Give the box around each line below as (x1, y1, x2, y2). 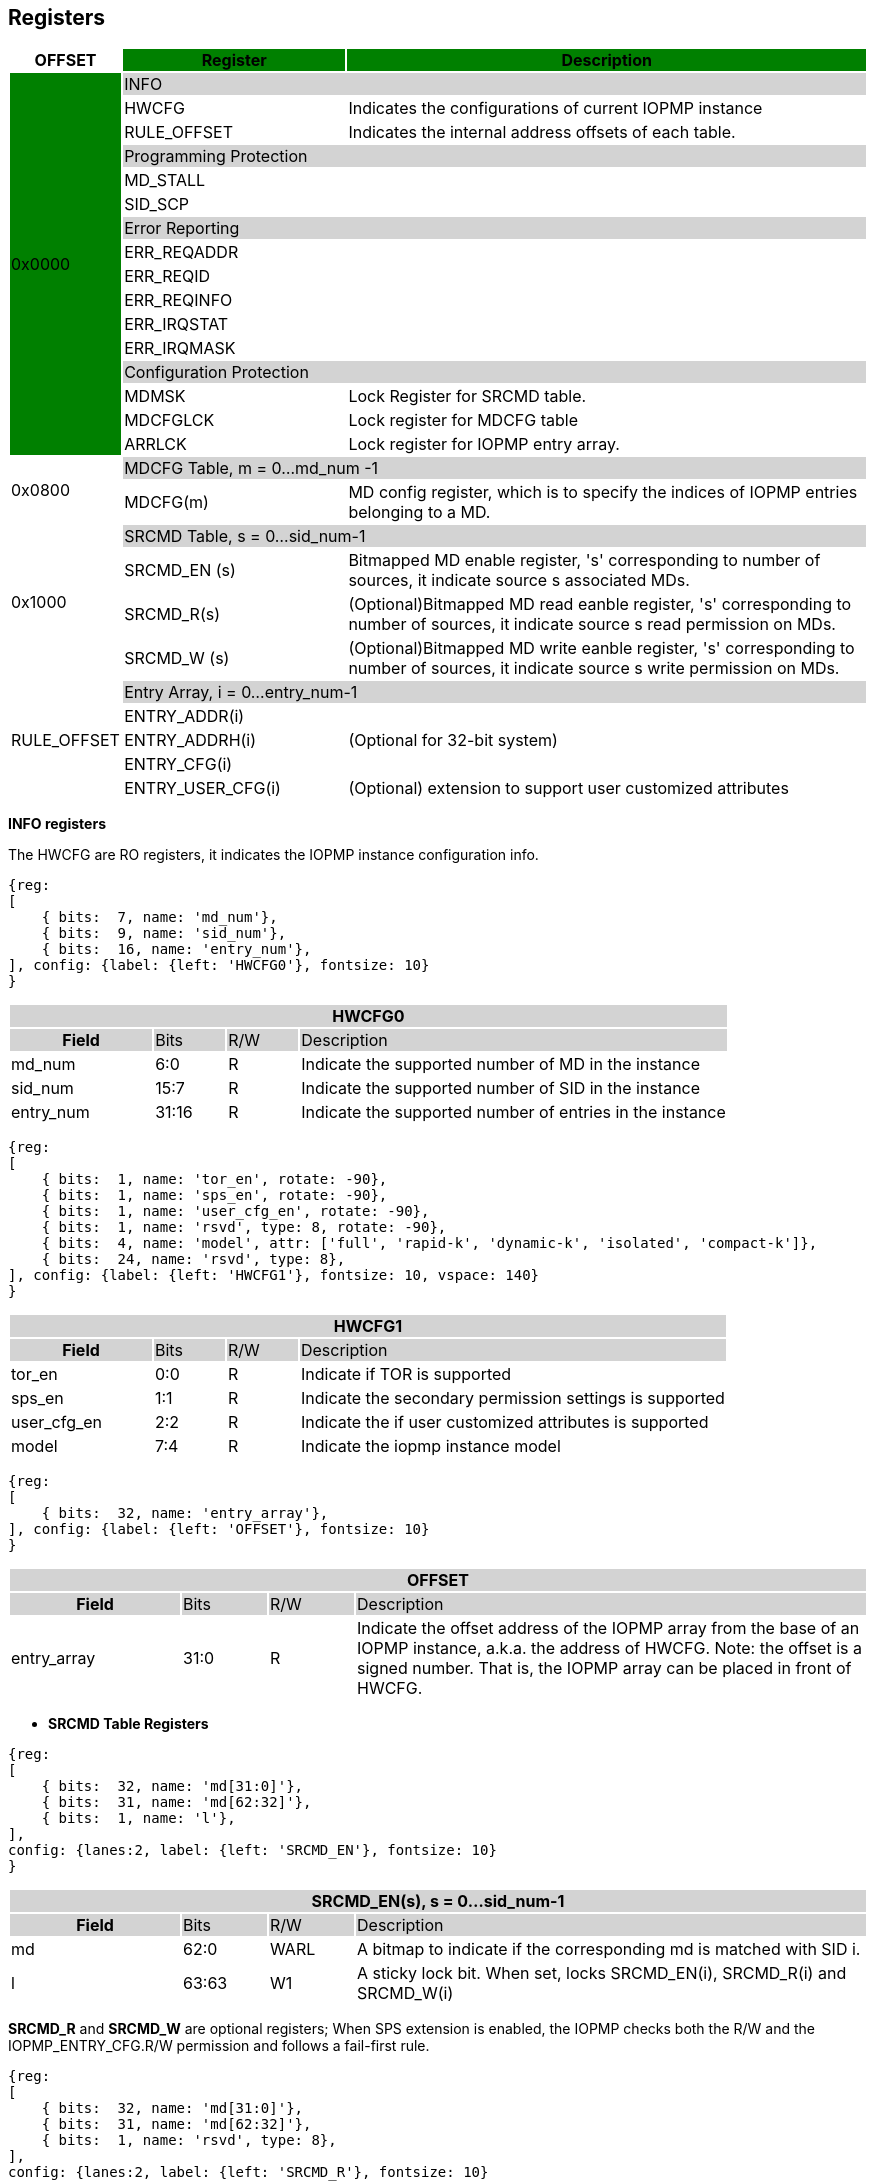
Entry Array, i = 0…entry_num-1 (124, 682, 358, 703)
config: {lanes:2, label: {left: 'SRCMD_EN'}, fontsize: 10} (8, 1842, 497, 1859)
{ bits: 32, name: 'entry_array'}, (41, 1505, 329, 1522)
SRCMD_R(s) (124, 604, 220, 625)
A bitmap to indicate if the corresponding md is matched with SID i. (357, 1939, 861, 1960)
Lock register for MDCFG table (348, 410, 579, 431)
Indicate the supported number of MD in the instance (301, 1054, 700, 1075)
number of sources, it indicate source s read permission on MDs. (348, 614, 836, 635)
